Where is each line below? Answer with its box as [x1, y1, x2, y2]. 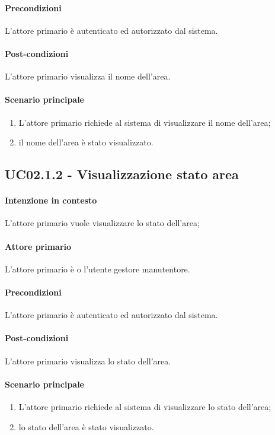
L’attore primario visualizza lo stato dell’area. [5, 354, 171, 367]
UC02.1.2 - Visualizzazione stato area [5, 165, 239, 183]
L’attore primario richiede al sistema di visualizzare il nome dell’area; [18, 116, 271, 128]
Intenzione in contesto [5, 194, 97, 207]
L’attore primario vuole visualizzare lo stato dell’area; [5, 217, 200, 229]
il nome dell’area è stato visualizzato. [18, 136, 154, 148]
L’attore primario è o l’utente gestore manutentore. [5, 262, 190, 275]
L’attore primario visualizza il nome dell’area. [5, 70, 171, 82]
